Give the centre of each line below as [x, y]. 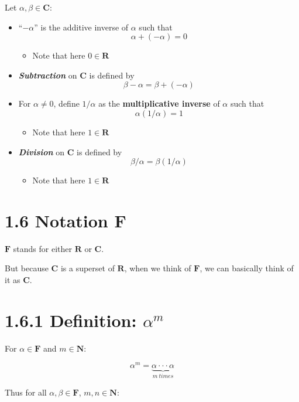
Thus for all [26, 392]
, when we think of [158, 268]
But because [27, 268]
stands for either [42, 248]
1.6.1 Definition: [71, 320]
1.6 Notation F [66, 220]
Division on [42, 151]
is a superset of [87, 268]
